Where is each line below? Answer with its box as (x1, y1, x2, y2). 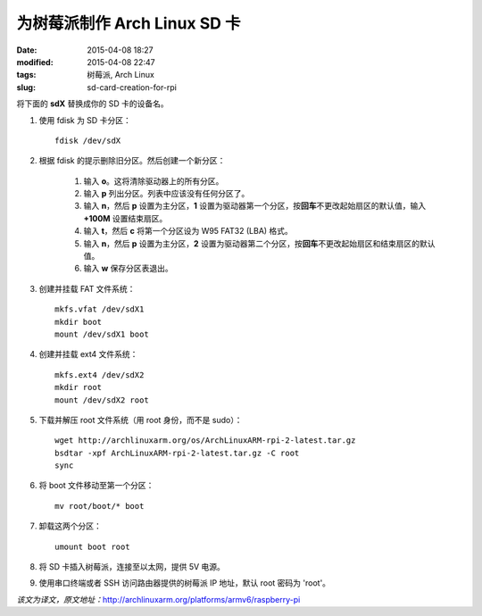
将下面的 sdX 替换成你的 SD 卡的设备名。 (16, 98, 169, 109)
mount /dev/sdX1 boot (54, 329, 149, 339)
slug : (16, 81, 36, 93)
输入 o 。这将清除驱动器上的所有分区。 (83, 175, 224, 187)
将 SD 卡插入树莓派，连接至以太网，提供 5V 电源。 (38, 562, 225, 572)
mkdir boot (54, 317, 103, 327)
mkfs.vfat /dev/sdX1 (54, 304, 145, 314)
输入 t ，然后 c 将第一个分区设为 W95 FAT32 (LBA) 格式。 (83, 226, 294, 237)
